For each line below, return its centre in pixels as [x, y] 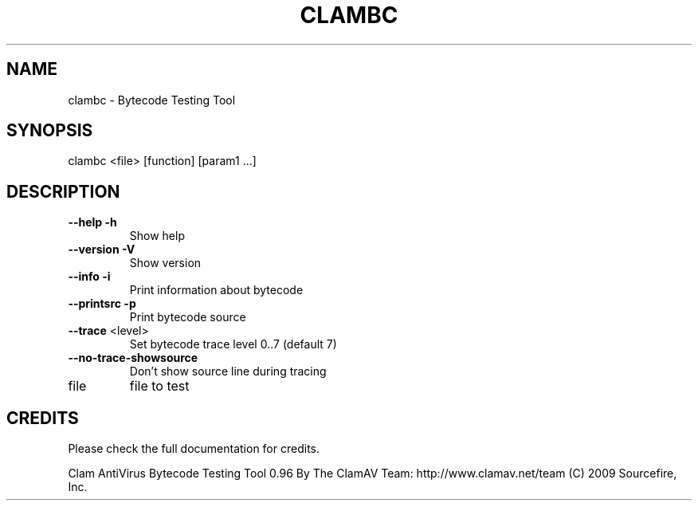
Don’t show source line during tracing [228, 371]
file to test [159, 386]
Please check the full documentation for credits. [194, 449]
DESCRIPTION [63, 191]
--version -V [102, 250]
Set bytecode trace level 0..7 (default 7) [233, 344]
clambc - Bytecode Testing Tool [152, 100]
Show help [157, 236]
